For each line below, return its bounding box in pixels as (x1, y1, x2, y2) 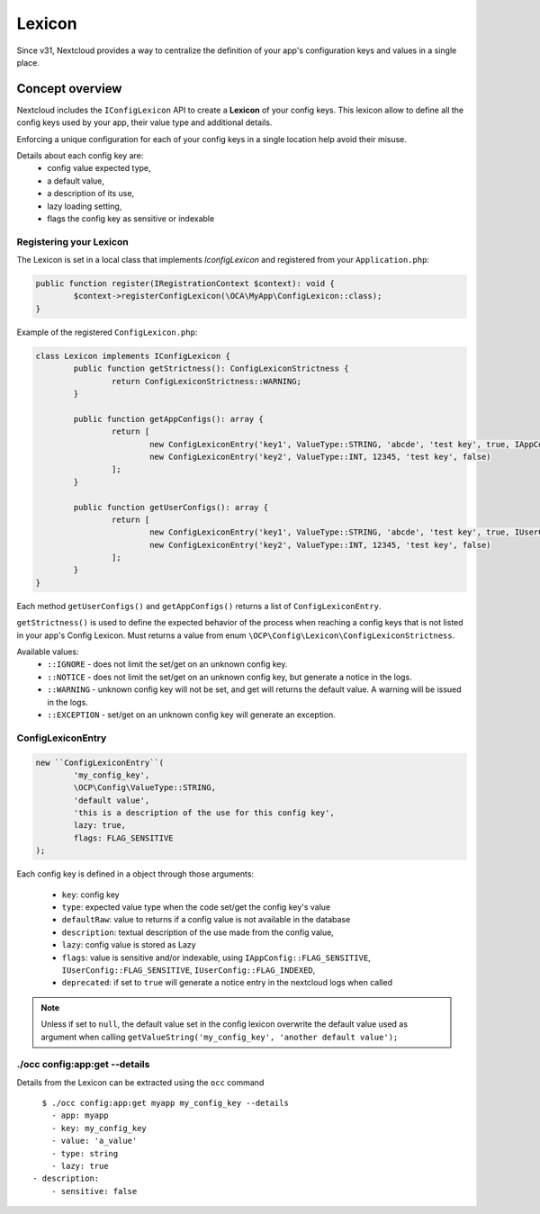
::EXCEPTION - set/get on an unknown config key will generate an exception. (47, 709, 337, 720)
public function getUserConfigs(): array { (73, 502, 269, 512)
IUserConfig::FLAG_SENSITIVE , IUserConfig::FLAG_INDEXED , (61, 964, 316, 976)
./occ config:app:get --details (16, 1058, 150, 1071)
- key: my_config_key (50, 1123, 148, 1133)
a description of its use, (47, 188, 135, 199)
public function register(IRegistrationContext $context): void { (35, 279, 335, 289)
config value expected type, (47, 163, 152, 174)
